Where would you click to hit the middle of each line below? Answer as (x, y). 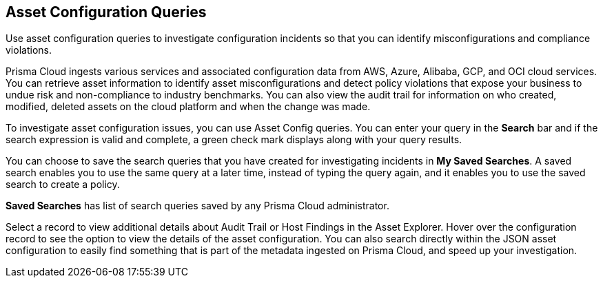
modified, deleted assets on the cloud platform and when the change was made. (188, 107)
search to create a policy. (63, 185)
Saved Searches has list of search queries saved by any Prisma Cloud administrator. (197, 206)
